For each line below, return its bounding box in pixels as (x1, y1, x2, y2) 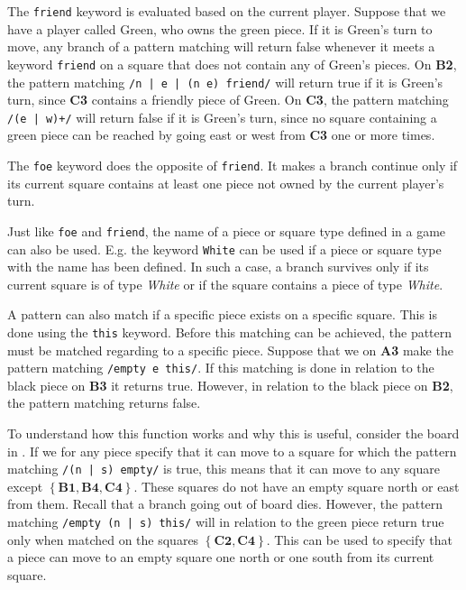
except (7, 476, 43, 495)
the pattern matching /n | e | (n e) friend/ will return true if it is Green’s (7, 72, 443, 91)
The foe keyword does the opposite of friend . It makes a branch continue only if (7, 156, 458, 174)
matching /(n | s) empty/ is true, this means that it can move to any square (7, 459, 440, 478)
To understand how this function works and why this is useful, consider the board (7, 424, 460, 443)
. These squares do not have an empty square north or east (133, 476, 460, 495)
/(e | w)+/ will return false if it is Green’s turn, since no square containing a (7, 107, 437, 126)
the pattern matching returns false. (7, 393, 201, 412)
